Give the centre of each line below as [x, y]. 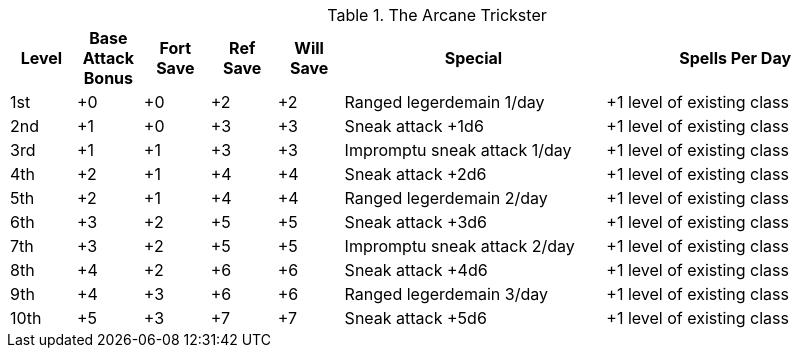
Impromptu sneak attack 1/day [458, 150]
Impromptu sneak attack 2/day [459, 246]
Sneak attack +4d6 [416, 270]
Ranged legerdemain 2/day [446, 198]
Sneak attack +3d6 [416, 222]
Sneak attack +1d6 [414, 126]
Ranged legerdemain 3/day [446, 294]
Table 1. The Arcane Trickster [437, 15]
